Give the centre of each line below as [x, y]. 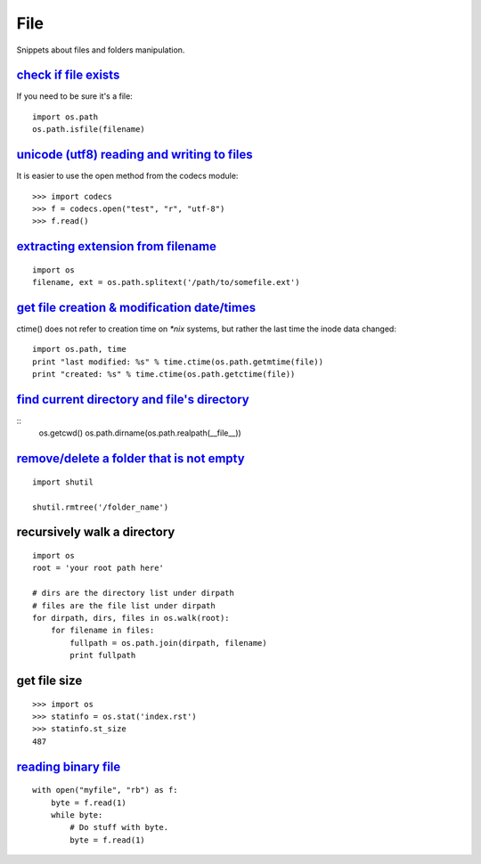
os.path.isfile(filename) [89, 130]
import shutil [63, 482]
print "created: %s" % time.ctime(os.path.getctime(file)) [164, 375]
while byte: [77, 815]
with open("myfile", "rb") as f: [105, 790]
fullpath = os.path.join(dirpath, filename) [168, 643]
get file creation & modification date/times [136, 307]
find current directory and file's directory [133, 399]
